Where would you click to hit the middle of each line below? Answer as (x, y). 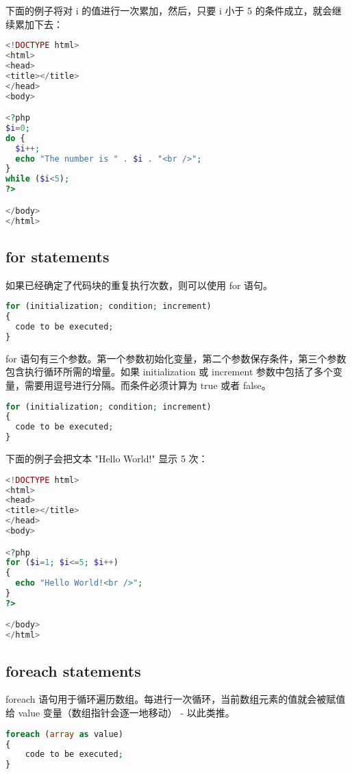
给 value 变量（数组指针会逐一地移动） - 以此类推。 (120, 713)
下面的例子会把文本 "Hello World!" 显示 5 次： (107, 459)
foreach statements (73, 670)
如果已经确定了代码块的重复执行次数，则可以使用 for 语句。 (139, 285)
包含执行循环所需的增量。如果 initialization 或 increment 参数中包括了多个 (169, 372)
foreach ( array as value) (64, 734)
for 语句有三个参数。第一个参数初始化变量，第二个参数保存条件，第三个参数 (176, 358)
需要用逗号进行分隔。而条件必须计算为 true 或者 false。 (148, 385)
